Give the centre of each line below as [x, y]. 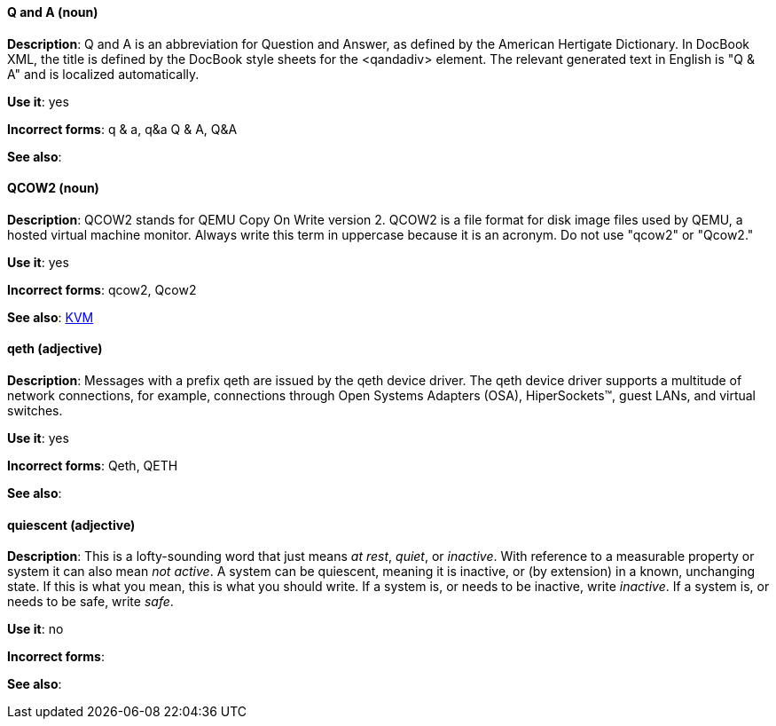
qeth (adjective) [55, 349]
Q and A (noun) [53, 12]
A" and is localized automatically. [103, 74]
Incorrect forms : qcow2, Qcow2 [102, 289]
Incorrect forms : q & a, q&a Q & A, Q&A [122, 129]
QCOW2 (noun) [53, 188]
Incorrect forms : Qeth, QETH [93, 466]
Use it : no [35, 629]
